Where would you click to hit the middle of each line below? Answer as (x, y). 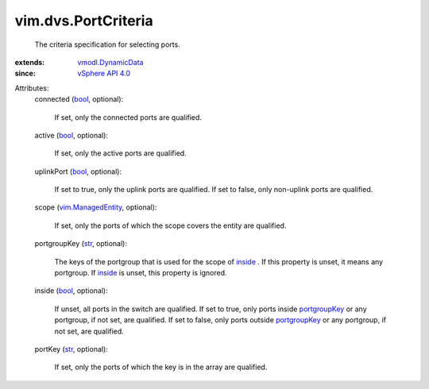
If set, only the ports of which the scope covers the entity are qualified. (170, 225)
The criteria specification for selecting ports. (107, 44)
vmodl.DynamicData (110, 62)
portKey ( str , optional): (71, 349)
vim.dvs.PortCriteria (84, 21)
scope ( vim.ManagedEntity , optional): (96, 207)
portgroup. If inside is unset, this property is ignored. (141, 273)
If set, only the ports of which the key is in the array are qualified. (161, 367)
